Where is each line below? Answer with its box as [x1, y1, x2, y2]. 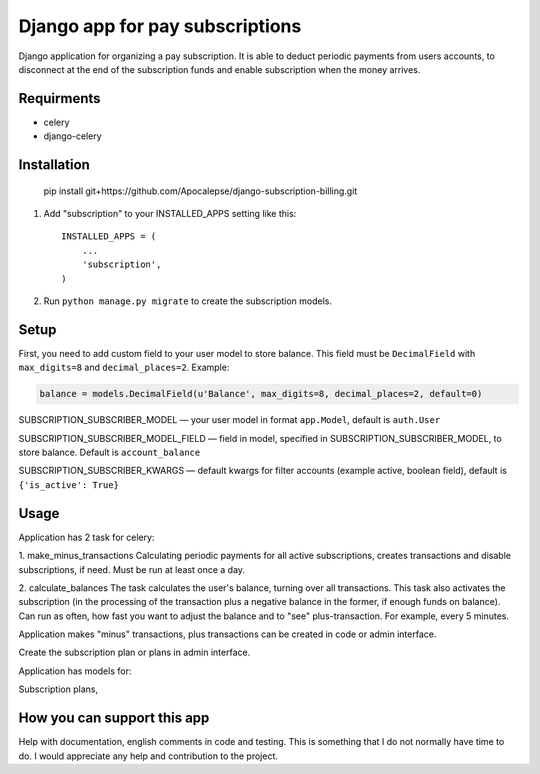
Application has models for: [18, 665, 132, 677]
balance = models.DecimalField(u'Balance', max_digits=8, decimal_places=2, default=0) [39, 388, 483, 400]
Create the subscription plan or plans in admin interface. [18, 646, 251, 659]
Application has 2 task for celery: [18, 531, 155, 543]
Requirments [18, 90, 101, 107]
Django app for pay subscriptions [18, 15, 302, 37]
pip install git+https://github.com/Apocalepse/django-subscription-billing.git [43, 185, 358, 197]
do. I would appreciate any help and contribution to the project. [18, 750, 279, 762]
